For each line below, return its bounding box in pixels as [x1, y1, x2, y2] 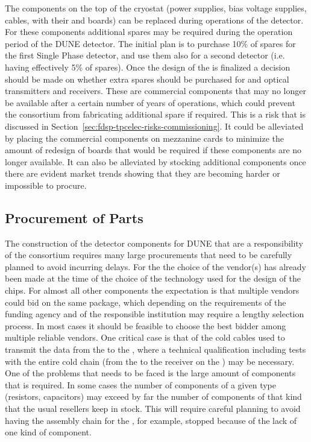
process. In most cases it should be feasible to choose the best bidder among [5, 319, 286, 332]
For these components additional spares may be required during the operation [5, 25, 293, 38]
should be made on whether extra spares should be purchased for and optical [5, 72, 289, 85]
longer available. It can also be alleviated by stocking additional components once [5, 155, 306, 168]
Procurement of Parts [5, 208, 143, 227]
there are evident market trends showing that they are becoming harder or [5, 167, 280, 180]
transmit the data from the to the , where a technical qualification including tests [5, 343, 306, 356]
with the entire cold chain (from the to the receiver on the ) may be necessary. [5, 355, 295, 367]
